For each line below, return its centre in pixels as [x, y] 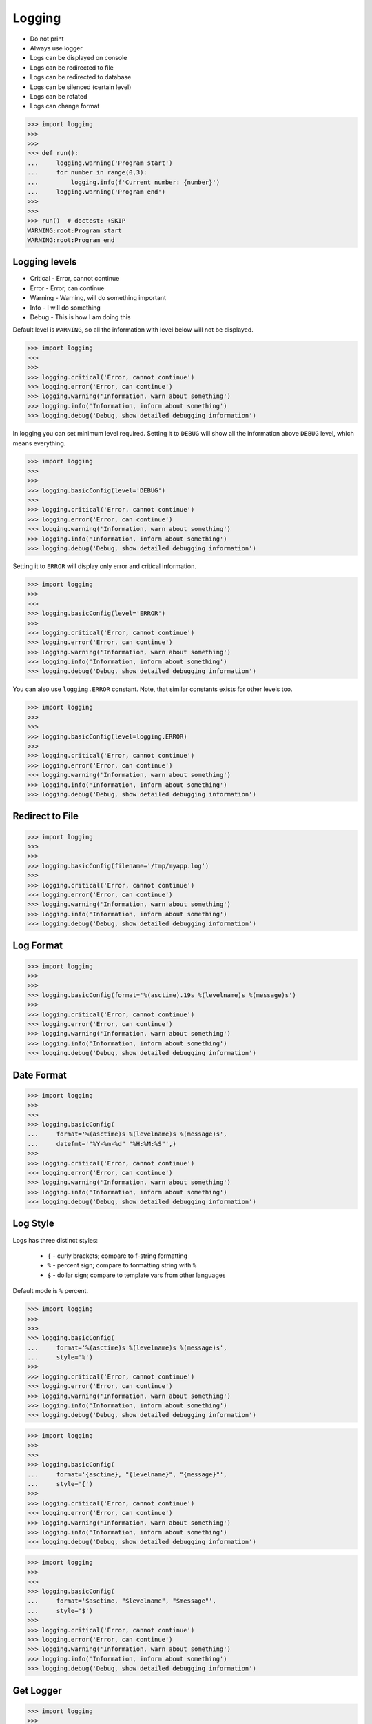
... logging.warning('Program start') [100, 163]
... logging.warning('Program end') [96, 192]
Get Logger [37, 1691]
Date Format [40, 1075]
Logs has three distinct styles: [55, 1240]
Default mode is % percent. [51, 1291]
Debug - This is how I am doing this [80, 317]
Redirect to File [46, 816]
